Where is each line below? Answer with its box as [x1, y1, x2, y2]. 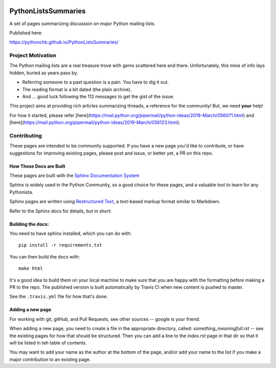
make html [18, 266, 43, 271]
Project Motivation [9, 52, 57, 59]
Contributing [9, 132, 42, 139]
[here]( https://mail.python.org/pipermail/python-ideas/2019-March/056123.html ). [9, 119, 181, 125]
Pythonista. [9, 189, 33, 195]
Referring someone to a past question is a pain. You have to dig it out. [22, 79, 169, 85]
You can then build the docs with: [9, 253, 80, 259]
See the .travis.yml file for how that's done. [9, 293, 108, 299]
